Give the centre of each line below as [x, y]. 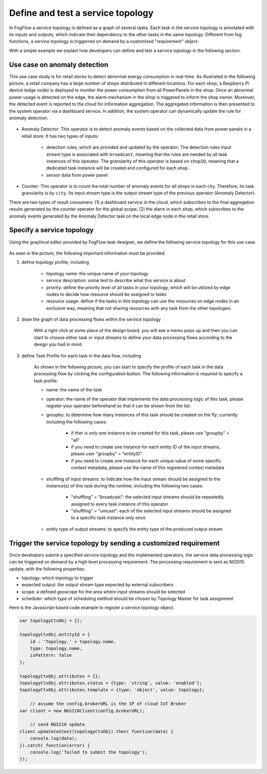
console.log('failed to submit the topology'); [89, 752]
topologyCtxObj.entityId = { [55, 635]
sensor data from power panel [77, 175]
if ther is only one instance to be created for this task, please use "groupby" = [150, 433]
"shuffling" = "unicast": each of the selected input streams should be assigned [151, 511]
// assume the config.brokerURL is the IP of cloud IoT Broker [108, 704]
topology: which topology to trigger [58, 578]
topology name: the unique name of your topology [97, 273]
